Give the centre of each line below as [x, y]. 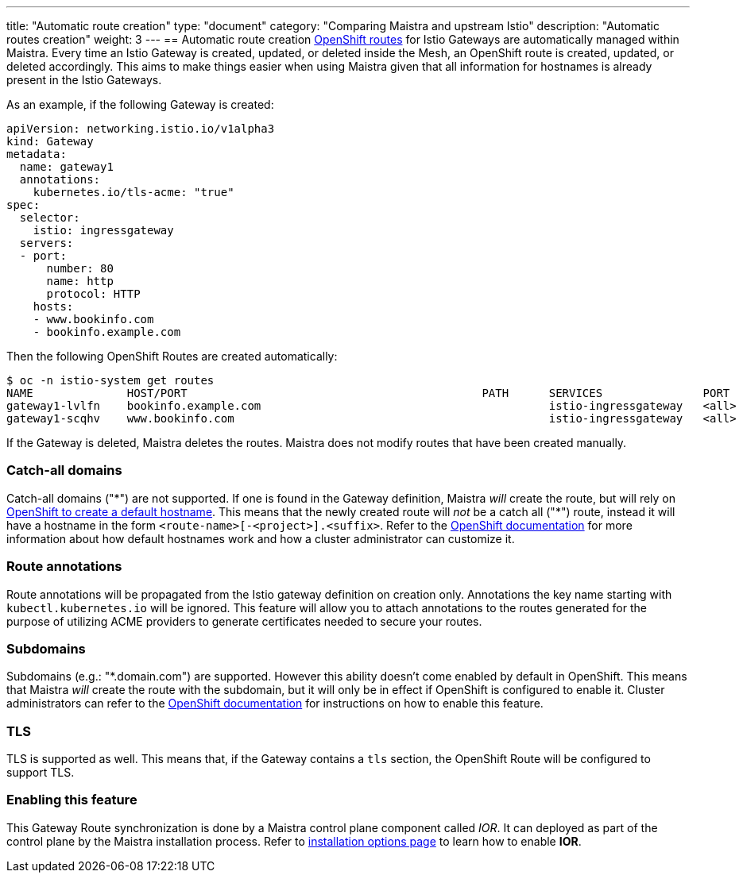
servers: [46, 243]
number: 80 [80, 268]
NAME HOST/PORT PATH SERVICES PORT [368, 393]
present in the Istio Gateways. [84, 80]
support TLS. [41, 772]
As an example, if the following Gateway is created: [140, 104]
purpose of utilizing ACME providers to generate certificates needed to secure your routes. [244, 621]
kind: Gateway [50, 141]
